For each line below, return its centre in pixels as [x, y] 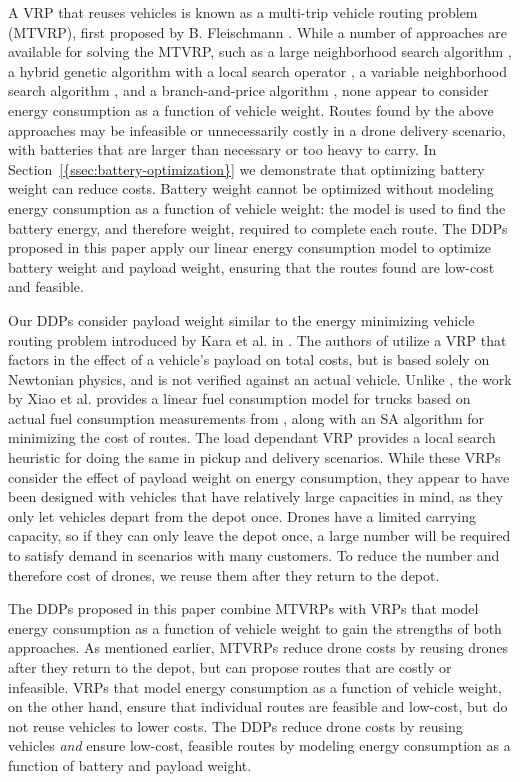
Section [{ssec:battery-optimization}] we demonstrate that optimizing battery [246, 168]
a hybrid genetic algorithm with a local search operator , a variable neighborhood [257, 70]
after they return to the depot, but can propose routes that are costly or [230, 667]
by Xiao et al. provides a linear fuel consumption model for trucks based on [239, 398]
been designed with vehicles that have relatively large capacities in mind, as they [256, 496]
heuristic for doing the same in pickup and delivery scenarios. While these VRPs [254, 457]
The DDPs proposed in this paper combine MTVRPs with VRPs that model [243, 608]
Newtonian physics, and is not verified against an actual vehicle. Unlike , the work [260, 378]
